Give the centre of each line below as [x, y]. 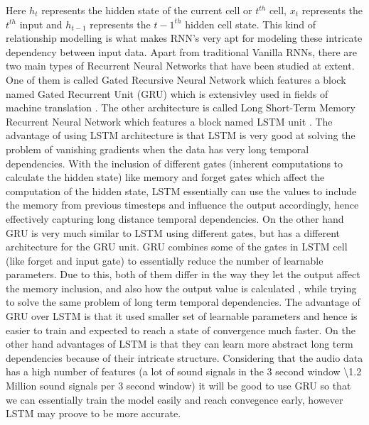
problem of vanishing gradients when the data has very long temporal [157, 149]
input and [41, 24]
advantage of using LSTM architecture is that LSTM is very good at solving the [181, 135]
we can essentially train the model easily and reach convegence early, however [175, 399]
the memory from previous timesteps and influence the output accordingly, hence [182, 205]
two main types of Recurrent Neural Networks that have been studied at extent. [180, 66]
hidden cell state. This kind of [250, 24]
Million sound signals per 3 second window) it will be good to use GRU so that [178, 386]
